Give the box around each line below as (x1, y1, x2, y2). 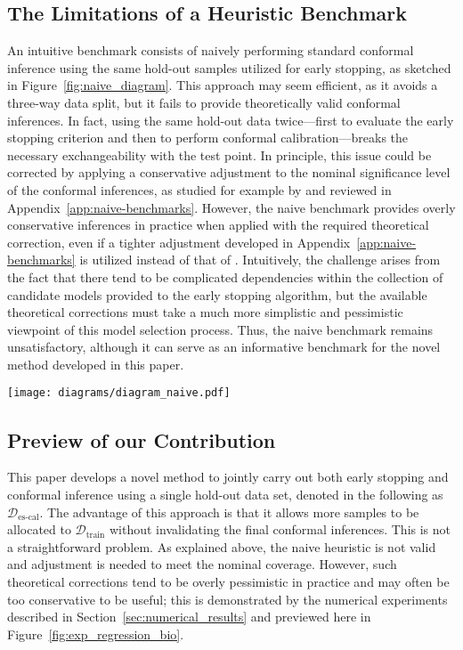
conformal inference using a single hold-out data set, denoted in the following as (7, 484, 443, 503)
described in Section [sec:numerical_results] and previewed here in (7, 607, 371, 626)
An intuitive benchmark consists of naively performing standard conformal (7, 41, 414, 60)
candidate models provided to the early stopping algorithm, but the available (7, 285, 427, 304)
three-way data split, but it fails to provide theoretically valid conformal (7, 93, 401, 111)
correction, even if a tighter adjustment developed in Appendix (7, 232, 351, 251)
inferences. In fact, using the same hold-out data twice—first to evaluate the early (7, 110, 454, 129)
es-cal (18, 512, 39, 522)
